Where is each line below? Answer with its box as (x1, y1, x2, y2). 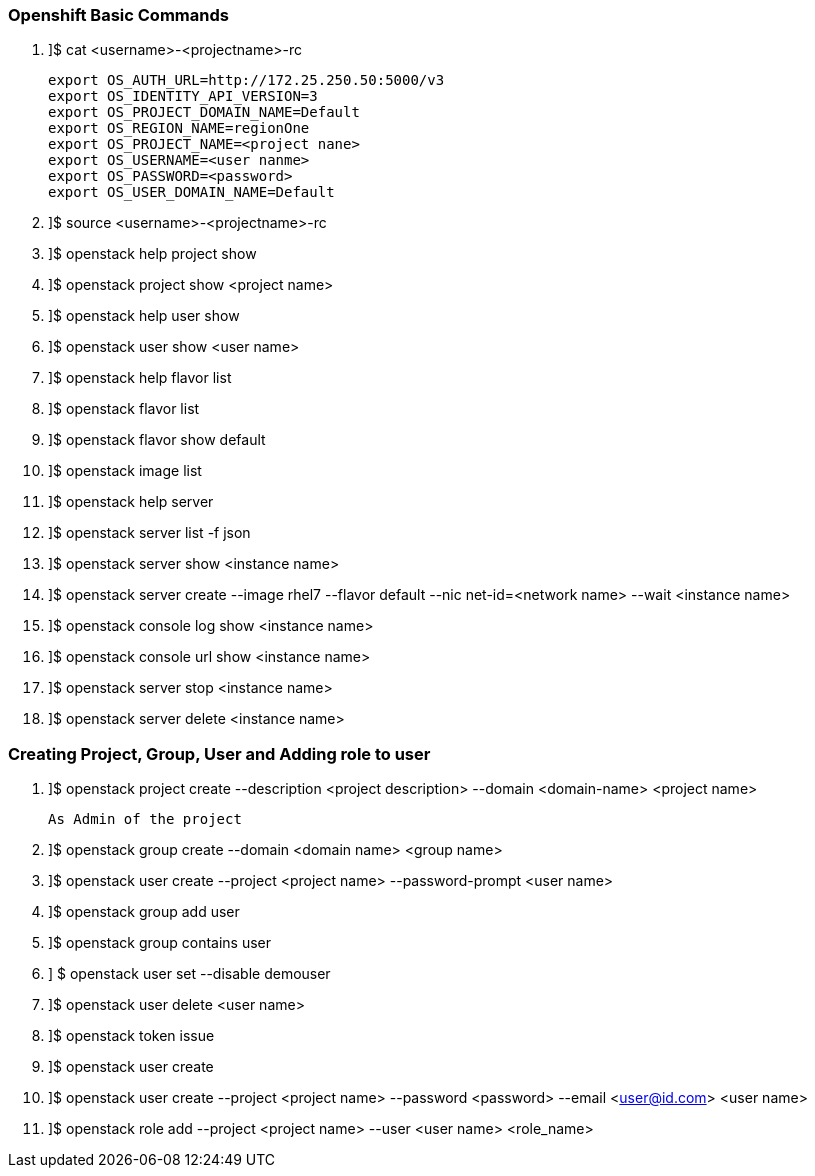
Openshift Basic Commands (8, 5, 229, 25)
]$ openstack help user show (48, 307, 240, 325)
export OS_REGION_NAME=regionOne (48, 120, 310, 137)
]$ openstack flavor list (48, 400, 200, 418)
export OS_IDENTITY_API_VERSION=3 (48, 88, 318, 105)
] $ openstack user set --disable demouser (48, 965, 331, 983)
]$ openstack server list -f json (48, 524, 251, 542)
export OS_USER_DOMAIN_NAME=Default (48, 184, 335, 201)
